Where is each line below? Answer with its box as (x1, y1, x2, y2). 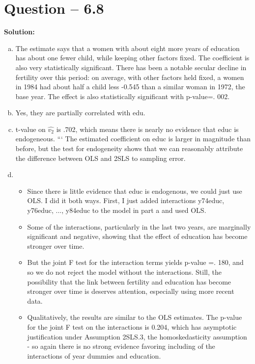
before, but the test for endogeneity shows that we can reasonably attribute (15, 143, 243, 154)
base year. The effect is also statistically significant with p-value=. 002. (15, 91, 230, 101)
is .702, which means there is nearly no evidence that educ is (56, 124, 239, 134)
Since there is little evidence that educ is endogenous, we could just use (27, 185, 242, 196)
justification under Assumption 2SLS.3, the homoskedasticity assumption (27, 331, 247, 341)
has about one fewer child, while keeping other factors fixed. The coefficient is (15, 52, 250, 63)
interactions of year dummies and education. (27, 350, 161, 361)
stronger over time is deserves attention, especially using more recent (27, 286, 234, 296)
